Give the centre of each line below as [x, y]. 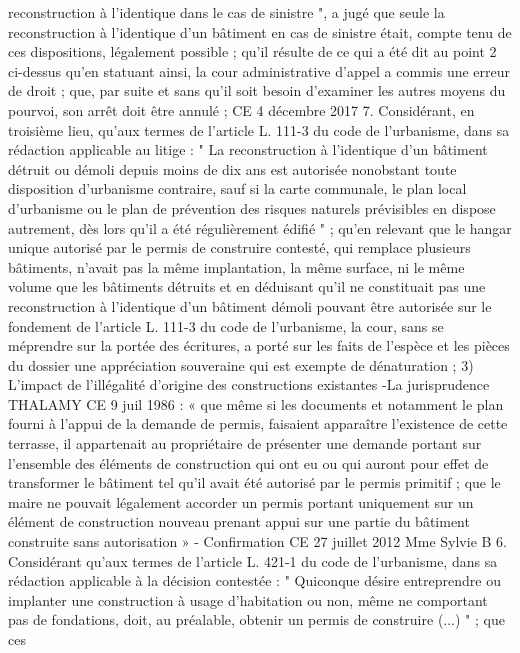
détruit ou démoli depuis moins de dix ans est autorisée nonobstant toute [232, 168]
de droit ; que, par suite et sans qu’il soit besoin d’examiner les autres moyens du [257, 90]
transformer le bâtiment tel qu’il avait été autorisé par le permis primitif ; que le [254, 482]
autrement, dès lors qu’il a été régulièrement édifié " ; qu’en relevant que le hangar [260, 227]
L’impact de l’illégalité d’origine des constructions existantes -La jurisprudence [249, 384]
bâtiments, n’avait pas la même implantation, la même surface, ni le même [236, 266]
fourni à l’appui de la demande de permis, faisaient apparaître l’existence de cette [258, 423]
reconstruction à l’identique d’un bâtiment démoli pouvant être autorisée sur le [250, 305]
